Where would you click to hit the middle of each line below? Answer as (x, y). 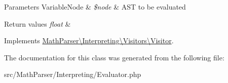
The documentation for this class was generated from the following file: (114, 57)
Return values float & (37, 23)
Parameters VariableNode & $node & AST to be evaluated (95, 7)
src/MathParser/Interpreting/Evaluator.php (73, 74)
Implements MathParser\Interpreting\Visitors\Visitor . (89, 40)
